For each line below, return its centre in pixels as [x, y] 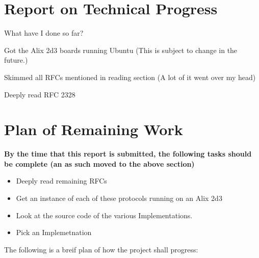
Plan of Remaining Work [94, 129]
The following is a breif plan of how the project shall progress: [101, 249]
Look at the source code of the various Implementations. [104, 215]
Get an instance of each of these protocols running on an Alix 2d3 [119, 198]
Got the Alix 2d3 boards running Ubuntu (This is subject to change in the [121, 50]
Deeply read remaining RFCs [61, 181]
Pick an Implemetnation [54, 232]
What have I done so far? [44, 33]
